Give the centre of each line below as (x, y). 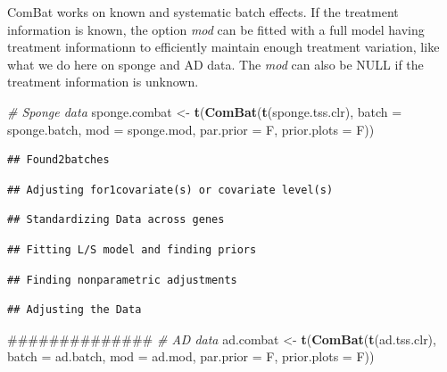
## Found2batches (58, 160)
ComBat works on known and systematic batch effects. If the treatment (203, 12)
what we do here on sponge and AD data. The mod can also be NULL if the (215, 64)
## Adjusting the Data (74, 310)
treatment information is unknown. (103, 82)
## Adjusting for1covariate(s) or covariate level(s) (170, 190)
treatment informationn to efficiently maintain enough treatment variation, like (223, 47)
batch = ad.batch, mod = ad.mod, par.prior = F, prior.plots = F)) (191, 356)
